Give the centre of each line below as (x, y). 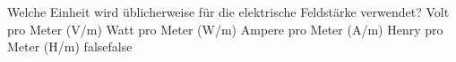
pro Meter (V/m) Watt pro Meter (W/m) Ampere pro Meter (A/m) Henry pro (225, 29)
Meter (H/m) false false (70, 46)
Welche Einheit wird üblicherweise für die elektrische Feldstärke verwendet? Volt (228, 12)
